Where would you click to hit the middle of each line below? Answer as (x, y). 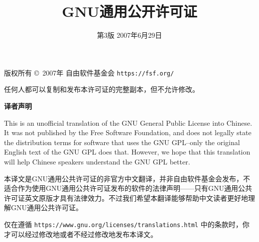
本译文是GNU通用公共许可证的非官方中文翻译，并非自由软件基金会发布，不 (127, 178)
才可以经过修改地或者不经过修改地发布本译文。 (81, 234)
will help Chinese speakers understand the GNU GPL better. (97, 161)
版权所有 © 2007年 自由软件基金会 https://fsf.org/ (89, 72)
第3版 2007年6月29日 (129, 35)
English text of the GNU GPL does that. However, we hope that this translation (127, 152)
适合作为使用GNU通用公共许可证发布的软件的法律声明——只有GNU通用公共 (128, 188)
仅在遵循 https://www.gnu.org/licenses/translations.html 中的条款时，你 (127, 224)
